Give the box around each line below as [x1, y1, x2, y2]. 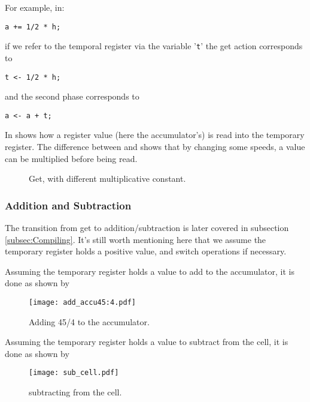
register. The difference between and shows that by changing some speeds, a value [5, 140, 305, 152]
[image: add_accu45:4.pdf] [29, 298, 136, 307]
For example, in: [5, 1, 65, 13]
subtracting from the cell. [29, 386, 122, 398]
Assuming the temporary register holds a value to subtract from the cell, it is [5, 335, 288, 348]
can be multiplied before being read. [5, 152, 138, 164]
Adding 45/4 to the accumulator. [29, 315, 150, 328]
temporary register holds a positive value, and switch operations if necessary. [5, 245, 287, 257]
